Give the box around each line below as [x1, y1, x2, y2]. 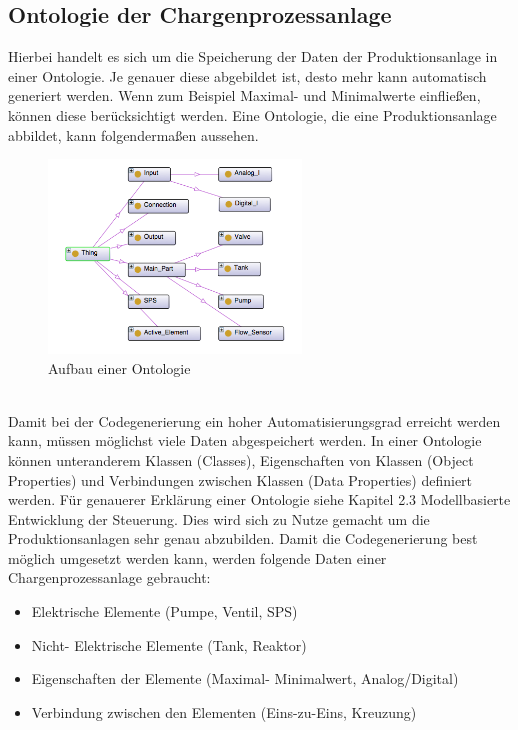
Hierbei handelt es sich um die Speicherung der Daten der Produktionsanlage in [8, 46, 498, 67]
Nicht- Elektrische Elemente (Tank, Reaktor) [31, 634, 307, 655]
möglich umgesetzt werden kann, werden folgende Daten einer [8, 547, 387, 568]
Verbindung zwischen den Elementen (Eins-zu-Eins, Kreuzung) [31, 701, 417, 722]
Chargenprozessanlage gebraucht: [8, 567, 211, 588]
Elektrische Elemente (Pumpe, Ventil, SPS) [31, 601, 298, 622]
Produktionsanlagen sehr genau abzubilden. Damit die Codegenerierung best [8, 528, 478, 549]
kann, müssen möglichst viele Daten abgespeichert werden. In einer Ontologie [8, 430, 482, 451]
